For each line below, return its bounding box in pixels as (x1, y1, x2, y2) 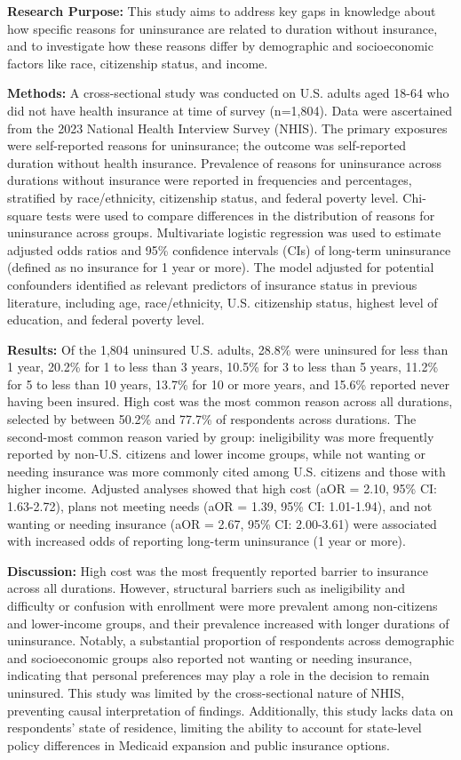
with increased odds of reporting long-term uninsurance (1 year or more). (7, 532, 406, 550)
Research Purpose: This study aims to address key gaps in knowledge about (7, 2, 436, 20)
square (7, 205, 43, 224)
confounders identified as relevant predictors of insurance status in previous (7, 275, 417, 293)
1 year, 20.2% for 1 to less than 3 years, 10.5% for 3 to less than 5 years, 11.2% (7, 357, 439, 376)
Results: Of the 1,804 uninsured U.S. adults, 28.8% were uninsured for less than (7, 340, 449, 358)
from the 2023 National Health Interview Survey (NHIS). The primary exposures (7, 118, 448, 137)
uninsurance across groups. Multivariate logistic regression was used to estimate (7, 223, 441, 242)
